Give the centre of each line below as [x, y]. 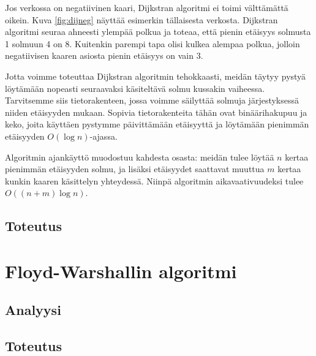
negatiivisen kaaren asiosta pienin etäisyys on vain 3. [104, 55]
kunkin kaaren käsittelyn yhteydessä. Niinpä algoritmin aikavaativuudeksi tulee [154, 180]
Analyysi [33, 310]
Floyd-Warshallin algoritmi [121, 271]
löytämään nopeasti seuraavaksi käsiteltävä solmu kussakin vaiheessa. [135, 88]
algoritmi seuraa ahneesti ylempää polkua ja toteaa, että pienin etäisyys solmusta [158, 32]
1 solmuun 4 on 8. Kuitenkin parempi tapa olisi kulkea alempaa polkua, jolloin [152, 43]
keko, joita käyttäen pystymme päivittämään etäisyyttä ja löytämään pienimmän [157, 124]
